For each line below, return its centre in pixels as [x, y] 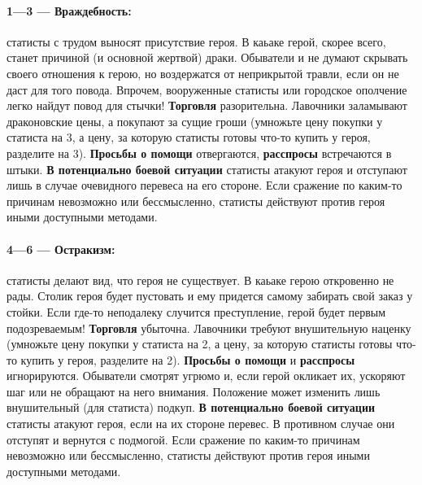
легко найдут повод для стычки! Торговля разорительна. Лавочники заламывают [207, 105]
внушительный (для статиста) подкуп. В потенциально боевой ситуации [191, 407]
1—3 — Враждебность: [69, 10]
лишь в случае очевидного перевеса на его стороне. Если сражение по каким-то [204, 185]
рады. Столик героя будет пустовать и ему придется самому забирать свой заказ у [210, 296]
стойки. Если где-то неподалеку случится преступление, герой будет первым [196, 311]
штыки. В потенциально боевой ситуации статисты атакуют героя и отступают [207, 169]
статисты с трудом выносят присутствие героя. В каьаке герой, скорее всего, [196, 41]
